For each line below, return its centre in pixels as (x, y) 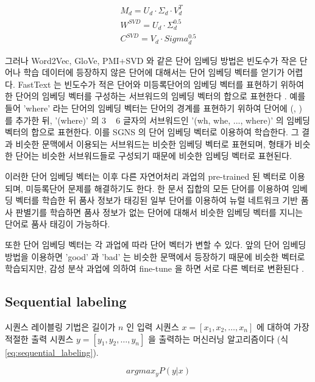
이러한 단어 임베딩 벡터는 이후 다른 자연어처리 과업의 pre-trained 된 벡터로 (146, 176)
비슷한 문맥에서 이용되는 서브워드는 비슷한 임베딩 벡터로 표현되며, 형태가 (154, 143)
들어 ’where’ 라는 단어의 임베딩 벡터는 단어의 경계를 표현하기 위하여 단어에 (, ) (154, 108)
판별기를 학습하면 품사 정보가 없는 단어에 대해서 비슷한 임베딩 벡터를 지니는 (159, 212)
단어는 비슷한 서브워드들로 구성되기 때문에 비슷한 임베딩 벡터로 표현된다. (154, 156)
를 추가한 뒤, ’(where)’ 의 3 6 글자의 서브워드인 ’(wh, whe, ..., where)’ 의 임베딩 (157, 120)
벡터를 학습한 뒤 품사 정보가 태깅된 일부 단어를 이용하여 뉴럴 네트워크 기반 (157, 200)
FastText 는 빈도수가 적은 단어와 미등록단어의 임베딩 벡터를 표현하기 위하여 (161, 84)
